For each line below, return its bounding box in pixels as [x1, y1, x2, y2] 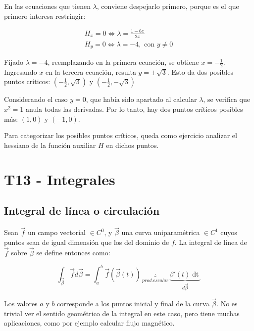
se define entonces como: [36, 247, 110, 258]
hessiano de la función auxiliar [4, 140, 96, 150]
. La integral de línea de [174, 236, 247, 247]
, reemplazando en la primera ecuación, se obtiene [48, 57, 199, 67]
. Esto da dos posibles [167, 66, 233, 77]
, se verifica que [203, 94, 250, 104]
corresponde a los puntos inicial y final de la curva [57, 298, 209, 308]
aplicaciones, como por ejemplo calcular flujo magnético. [4, 318, 175, 328]
